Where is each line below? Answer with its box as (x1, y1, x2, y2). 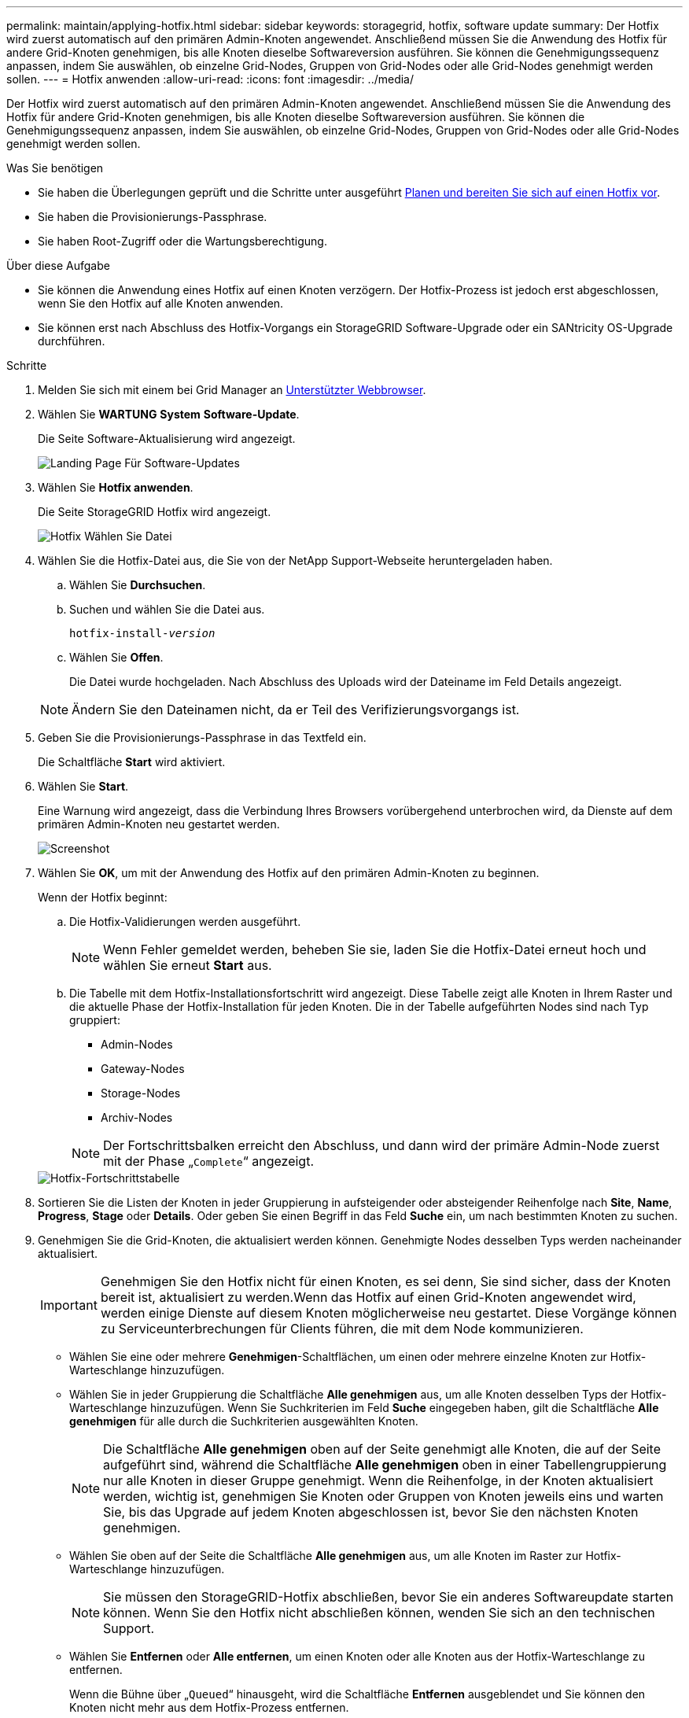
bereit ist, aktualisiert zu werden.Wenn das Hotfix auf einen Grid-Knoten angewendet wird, (100, 1289, 636, 1305)
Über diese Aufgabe (6, 259, 110, 272)
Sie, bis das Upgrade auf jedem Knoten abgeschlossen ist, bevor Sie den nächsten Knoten (103, 1504, 639, 1520)
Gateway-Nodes (101, 1062, 185, 1075)
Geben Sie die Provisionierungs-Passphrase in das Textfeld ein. (38, 731, 367, 744)
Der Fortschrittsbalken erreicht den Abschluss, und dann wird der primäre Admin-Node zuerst (103, 1137, 660, 1153)
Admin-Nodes (101, 1038, 173, 1051)
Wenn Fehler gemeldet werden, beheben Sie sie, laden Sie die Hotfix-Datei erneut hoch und (103, 942, 647, 957)
